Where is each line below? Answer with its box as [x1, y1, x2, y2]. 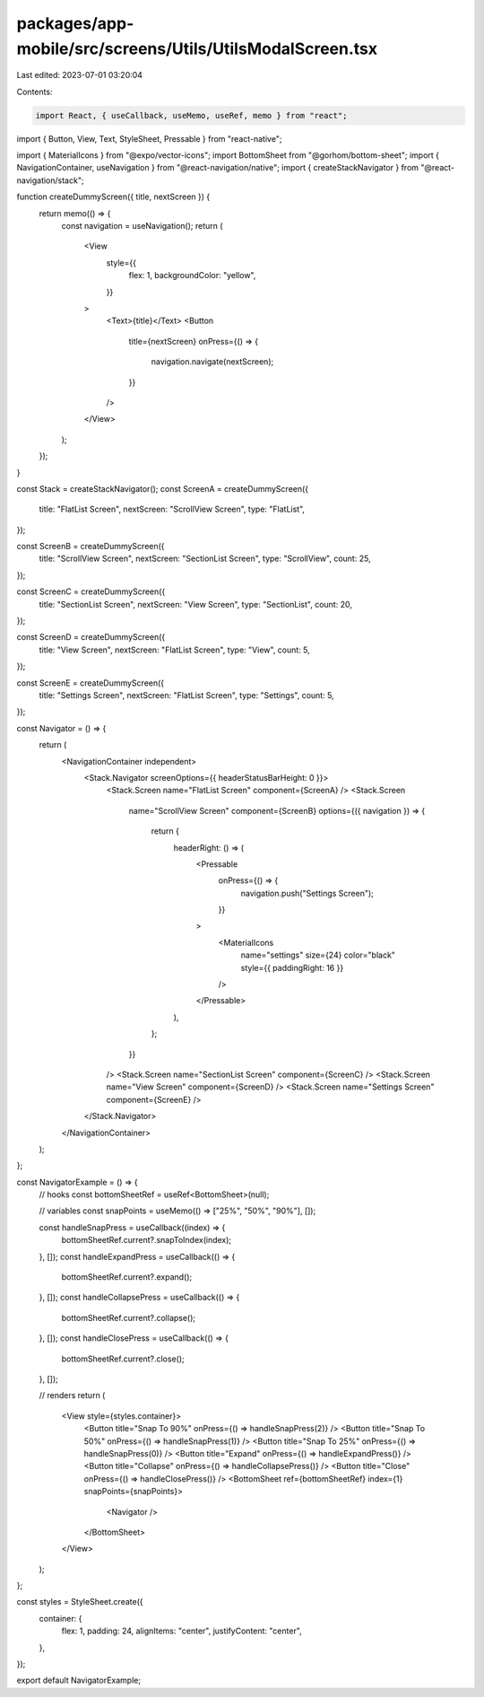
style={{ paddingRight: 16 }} [240, 962, 344, 973]
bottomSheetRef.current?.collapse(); [61, 1312, 196, 1323]
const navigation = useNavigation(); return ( [61, 221, 223, 232]
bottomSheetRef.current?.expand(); [61, 1272, 193, 1282]
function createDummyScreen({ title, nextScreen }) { [16, 191, 211, 202]
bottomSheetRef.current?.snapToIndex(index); [61, 1235, 232, 1246]
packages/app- [16, 13, 134, 33]
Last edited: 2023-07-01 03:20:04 [16, 70, 143, 81]
